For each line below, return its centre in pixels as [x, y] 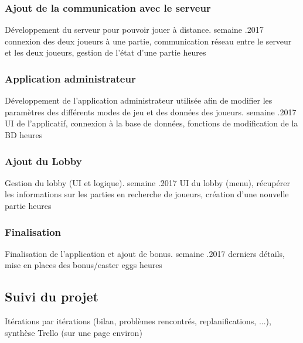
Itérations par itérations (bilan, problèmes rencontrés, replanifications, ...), [138, 321]
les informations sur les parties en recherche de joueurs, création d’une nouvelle [147, 194]
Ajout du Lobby [43, 161]
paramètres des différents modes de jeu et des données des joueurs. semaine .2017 [151, 112]
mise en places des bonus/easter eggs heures [84, 265]
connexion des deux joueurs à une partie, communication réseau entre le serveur [148, 41]
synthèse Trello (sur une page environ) [74, 332]
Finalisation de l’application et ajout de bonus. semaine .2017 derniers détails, [145, 253]
